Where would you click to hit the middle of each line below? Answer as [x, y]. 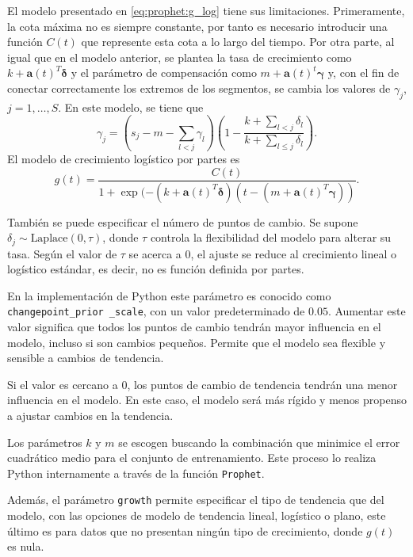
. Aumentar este [367, 311]
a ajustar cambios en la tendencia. [90, 416]
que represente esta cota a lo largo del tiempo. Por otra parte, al [238, 42]
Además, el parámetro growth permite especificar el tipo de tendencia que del [196, 500]
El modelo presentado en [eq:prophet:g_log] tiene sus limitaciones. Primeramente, [206, 10]
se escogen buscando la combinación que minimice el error [259, 442]
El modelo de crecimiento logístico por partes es [124, 159]
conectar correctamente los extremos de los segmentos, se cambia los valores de [199, 88]
